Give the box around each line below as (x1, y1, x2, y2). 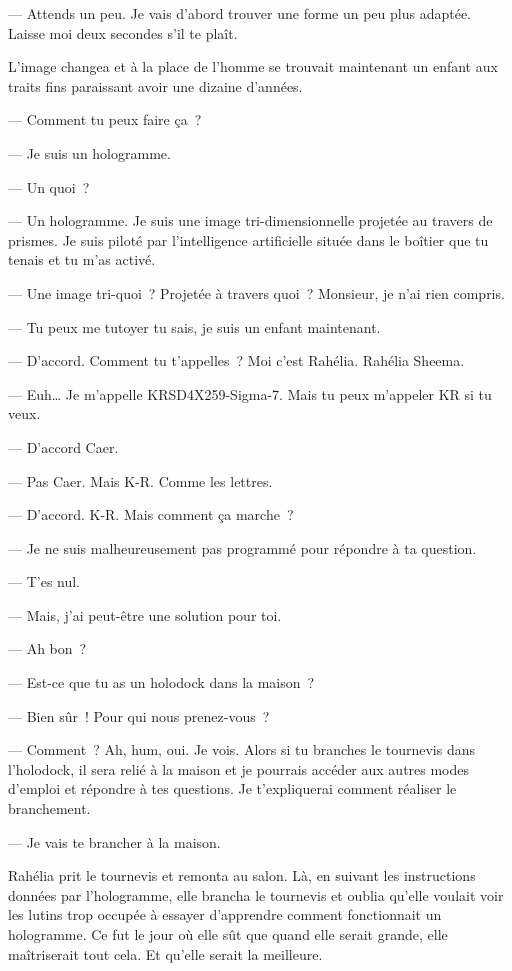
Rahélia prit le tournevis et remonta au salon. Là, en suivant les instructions (8, 865, 476, 886)
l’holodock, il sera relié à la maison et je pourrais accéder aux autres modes (8, 758, 470, 779)
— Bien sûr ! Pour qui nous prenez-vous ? (8, 705, 270, 726)
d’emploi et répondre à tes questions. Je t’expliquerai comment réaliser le (8, 778, 457, 799)
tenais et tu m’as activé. (8, 249, 156, 270)
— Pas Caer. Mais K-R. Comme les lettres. (8, 470, 273, 491)
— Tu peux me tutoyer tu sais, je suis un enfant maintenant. (8, 316, 381, 337)
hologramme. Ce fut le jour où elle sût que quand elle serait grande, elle (8, 924, 448, 944)
